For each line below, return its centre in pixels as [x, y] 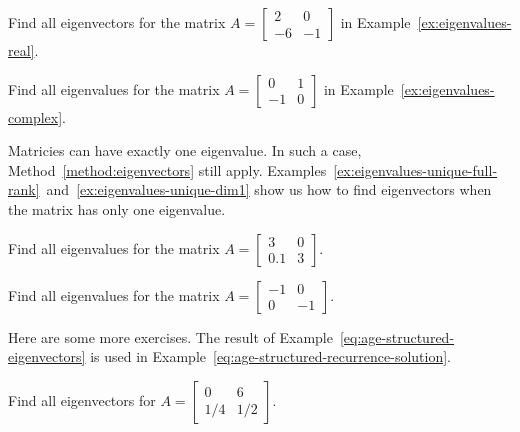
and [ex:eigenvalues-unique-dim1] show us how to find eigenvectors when [269, 189]
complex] [35, 116]
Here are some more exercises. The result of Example [170, 336]
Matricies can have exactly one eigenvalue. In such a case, [185, 150]
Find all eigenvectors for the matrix [117, 22]
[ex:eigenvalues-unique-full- [415, 169]
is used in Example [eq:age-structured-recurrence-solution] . [271, 356]
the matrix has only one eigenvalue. [117, 208]
